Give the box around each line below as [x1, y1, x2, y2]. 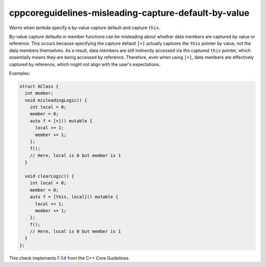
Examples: [9, 70, 31, 76]
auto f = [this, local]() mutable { [30, 194, 118, 200]
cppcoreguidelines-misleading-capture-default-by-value [9, 7, 250, 18]
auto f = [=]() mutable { [30, 118, 93, 123]
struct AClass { [19, 83, 59, 89]
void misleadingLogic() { [25, 97, 87, 103]
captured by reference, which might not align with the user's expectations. [9, 61, 160, 67]
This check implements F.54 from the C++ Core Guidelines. [9, 255, 130, 261]
